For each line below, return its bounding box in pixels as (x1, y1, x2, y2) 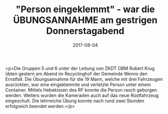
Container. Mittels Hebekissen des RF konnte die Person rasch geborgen (5, 87, 157, 93)
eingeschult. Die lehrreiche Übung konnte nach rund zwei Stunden (5, 98, 145, 104)
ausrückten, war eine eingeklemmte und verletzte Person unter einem (5, 81, 151, 88)
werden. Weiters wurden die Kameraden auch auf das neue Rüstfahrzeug (5, 92, 159, 98)
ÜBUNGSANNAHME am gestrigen (13, 14, 158, 26)
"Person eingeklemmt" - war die (15, 4, 155, 15)
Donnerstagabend (46, 25, 125, 37)
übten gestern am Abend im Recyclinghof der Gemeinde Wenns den (5, 70, 148, 77)
